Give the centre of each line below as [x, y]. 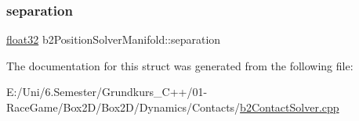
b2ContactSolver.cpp [290, 107]
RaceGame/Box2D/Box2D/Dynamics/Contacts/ [123, 107]
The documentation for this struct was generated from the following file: [180, 65]
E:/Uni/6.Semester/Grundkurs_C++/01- [107, 92]
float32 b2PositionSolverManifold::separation [114, 39]
